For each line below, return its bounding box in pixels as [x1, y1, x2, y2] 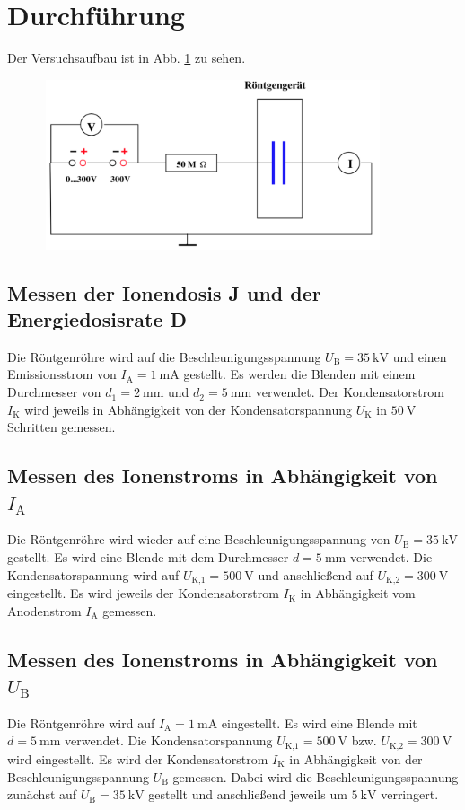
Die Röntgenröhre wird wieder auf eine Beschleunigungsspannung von [7, 530, 390, 549]
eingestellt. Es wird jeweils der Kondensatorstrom [7, 584, 279, 603]
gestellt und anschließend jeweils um [148, 785, 347, 804]
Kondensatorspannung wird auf [7, 565, 180, 584]
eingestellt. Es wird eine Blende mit [221, 713, 417, 732]
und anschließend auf [258, 565, 373, 584]
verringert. [381, 785, 439, 804]
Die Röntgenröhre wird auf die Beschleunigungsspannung [7, 347, 321, 365]
